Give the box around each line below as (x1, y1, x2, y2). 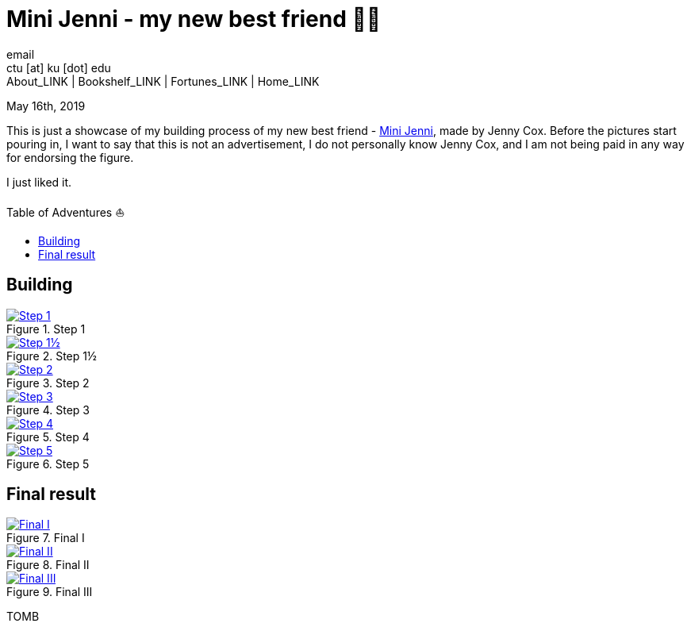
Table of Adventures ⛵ (6, 205, 125, 219)
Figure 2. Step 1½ (6, 348, 97, 363)
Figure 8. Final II (6, 558, 90, 572)
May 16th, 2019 (6, 98, 86, 113)
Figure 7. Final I (6, 531, 85, 545)
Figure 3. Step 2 (6, 375, 90, 390)
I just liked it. (6, 175, 72, 189)
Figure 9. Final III (6, 585, 93, 599)
